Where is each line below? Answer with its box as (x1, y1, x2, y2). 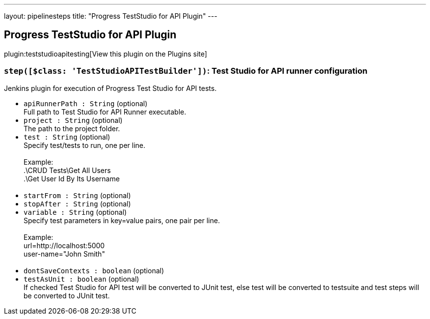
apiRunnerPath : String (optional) (24, 99, 148, 108)
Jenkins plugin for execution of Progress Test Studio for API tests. (4, 84, 217, 92)
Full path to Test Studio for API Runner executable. (24, 107, 187, 116)
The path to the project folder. (24, 124, 120, 133)
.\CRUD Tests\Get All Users (24, 166, 111, 174)
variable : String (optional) (24, 207, 127, 216)
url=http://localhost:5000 (24, 241, 105, 250)
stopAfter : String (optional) (24, 199, 131, 208)
